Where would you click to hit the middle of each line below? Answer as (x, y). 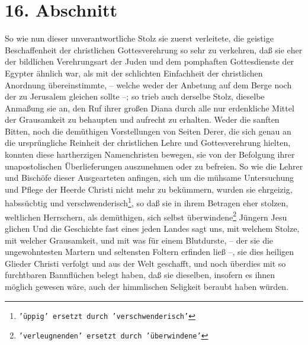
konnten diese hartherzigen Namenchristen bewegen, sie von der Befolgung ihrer (150, 154)
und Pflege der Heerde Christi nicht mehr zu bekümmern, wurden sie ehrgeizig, (149, 189)
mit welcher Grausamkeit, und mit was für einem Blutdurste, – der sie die (139, 240)
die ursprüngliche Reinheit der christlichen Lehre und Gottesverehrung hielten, (148, 143)
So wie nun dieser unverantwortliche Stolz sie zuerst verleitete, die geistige (139, 38)
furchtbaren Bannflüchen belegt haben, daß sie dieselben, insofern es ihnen (140, 275)
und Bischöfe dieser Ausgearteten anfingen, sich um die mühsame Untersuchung (150, 178)
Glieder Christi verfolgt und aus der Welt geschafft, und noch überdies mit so (145, 263)
